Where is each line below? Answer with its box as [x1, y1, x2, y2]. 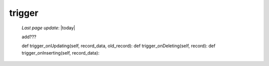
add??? [21, 34, 37, 40]
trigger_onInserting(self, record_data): [21, 50, 100, 56]
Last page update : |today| [21, 25, 76, 31]
